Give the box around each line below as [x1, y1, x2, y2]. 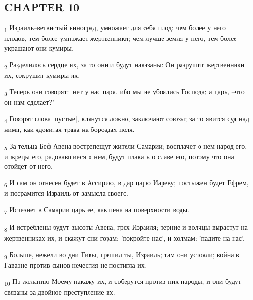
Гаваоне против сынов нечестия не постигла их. [4, 260, 146, 270]
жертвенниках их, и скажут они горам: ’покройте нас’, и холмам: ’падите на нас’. [4, 232, 245, 243]
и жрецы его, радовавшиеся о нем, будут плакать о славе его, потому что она [4, 151, 234, 161]
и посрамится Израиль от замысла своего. [4, 188, 128, 198]
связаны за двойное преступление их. [4, 287, 115, 297]
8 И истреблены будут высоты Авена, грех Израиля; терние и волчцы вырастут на [4, 222, 248, 233]
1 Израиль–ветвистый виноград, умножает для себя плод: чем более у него [4, 22, 226, 34]
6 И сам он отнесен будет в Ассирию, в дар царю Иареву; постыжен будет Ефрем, [4, 177, 249, 188]
